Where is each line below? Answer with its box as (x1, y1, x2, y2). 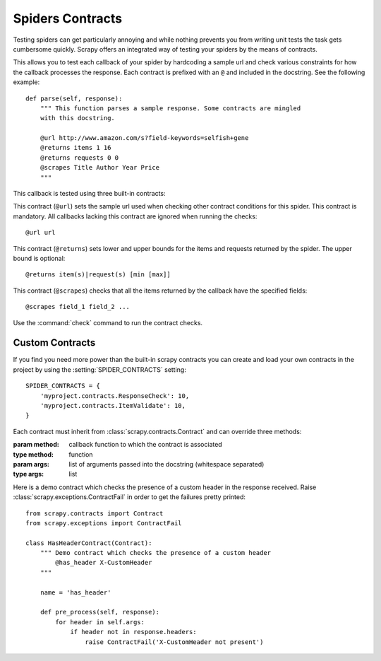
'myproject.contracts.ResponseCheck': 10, (40, 392, 190, 399)
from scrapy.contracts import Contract (25, 509, 164, 517)
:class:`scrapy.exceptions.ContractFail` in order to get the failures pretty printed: (13, 493, 246, 501)
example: (13, 78, 40, 86)
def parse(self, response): (25, 94, 123, 103)
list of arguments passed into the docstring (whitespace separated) (68, 460, 265, 468)
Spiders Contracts (13, 11, 123, 26)
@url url (25, 228, 56, 237)
